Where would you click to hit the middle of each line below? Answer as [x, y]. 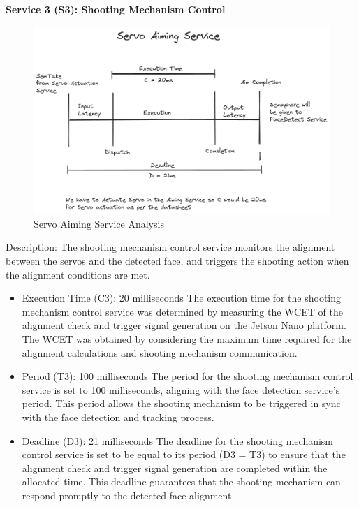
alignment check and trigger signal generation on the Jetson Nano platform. [184, 325]
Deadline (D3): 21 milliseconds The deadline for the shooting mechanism [178, 440]
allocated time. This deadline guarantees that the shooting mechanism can [181, 482]
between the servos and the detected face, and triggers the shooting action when [177, 261]
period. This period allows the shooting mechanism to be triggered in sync [181, 403]
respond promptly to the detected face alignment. [128, 495]
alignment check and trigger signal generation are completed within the [175, 468]
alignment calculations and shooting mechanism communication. [160, 352]
